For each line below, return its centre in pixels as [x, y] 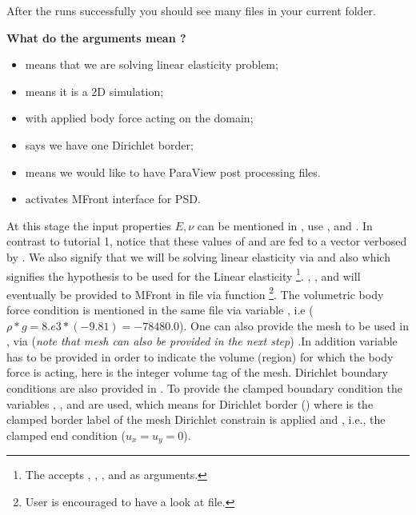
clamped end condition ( [66, 435]
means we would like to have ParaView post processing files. [173, 172]
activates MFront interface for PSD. [113, 199]
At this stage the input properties [89, 225]
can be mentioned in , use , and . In [285, 225]
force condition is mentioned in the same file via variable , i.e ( [160, 310]
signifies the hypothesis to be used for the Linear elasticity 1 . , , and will [184, 274]
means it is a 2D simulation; [94, 91]
